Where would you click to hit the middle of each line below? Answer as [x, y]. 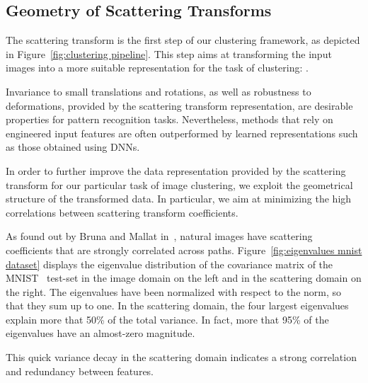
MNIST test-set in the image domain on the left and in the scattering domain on [184, 278]
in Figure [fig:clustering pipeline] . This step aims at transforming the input [169, 53]
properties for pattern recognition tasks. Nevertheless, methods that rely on [169, 119]
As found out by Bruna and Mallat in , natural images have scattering [159, 236]
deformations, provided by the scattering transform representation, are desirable [179, 105]
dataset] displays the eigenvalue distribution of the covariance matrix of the [169, 264]
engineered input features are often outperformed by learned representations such [182, 133]
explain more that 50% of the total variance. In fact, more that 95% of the [167, 319]
